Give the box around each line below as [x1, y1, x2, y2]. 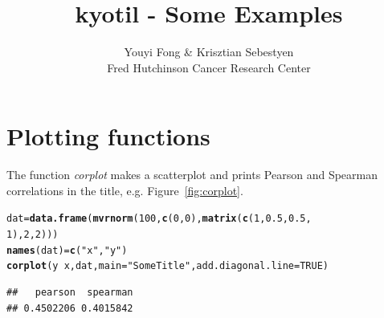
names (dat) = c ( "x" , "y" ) [6, 244, 128, 256]
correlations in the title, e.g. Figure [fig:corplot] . [6, 181, 243, 198]
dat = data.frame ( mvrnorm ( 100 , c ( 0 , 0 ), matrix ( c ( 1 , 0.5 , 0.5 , [6, 213, 312, 225]
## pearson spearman [6, 287, 133, 299]
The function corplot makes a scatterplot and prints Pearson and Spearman [6, 166, 378, 183]
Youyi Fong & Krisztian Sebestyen [124, 43, 294, 60]
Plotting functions [6, 120, 210, 153]
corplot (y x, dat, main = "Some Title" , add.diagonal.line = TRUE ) [6, 260, 329, 272]
